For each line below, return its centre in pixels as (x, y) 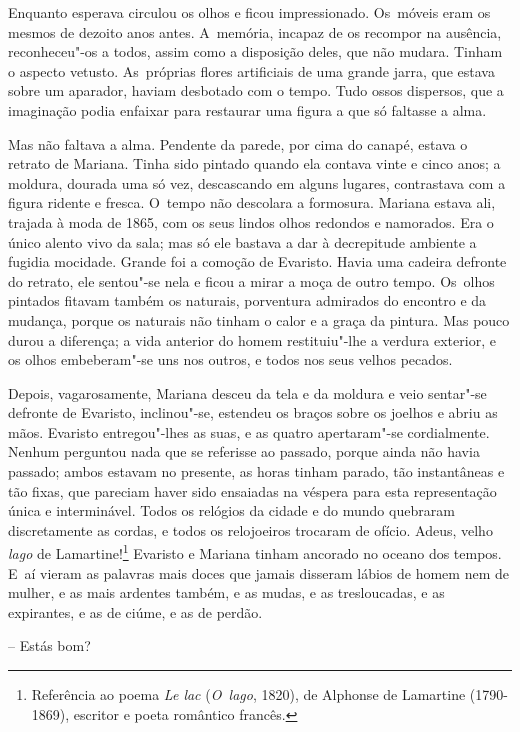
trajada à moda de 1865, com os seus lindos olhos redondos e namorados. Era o (251, 221)
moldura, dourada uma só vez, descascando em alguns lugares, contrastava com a (257, 182)
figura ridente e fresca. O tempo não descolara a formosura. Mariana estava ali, (252, 202)
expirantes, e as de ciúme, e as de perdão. (135, 611)
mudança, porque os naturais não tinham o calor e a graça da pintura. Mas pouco (259, 319)
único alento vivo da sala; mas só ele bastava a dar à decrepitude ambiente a (242, 241)
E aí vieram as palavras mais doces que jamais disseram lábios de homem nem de (258, 572)
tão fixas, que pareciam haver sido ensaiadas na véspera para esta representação (252, 490)
